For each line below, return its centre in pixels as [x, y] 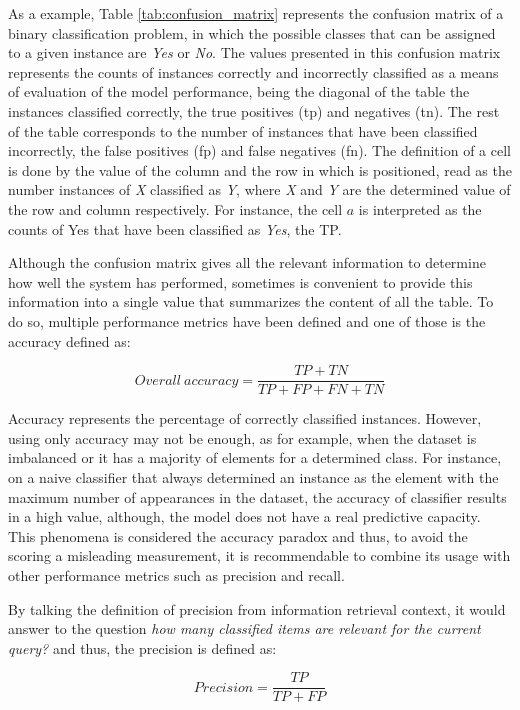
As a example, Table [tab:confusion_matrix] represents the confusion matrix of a [256, 13]
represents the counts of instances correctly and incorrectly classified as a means [253, 71]
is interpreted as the [420, 208]
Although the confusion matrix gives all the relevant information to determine [247, 262]
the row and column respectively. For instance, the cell [175, 208]
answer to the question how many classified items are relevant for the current [244, 628]
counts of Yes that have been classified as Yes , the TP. [175, 228]
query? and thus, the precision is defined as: [142, 647]
